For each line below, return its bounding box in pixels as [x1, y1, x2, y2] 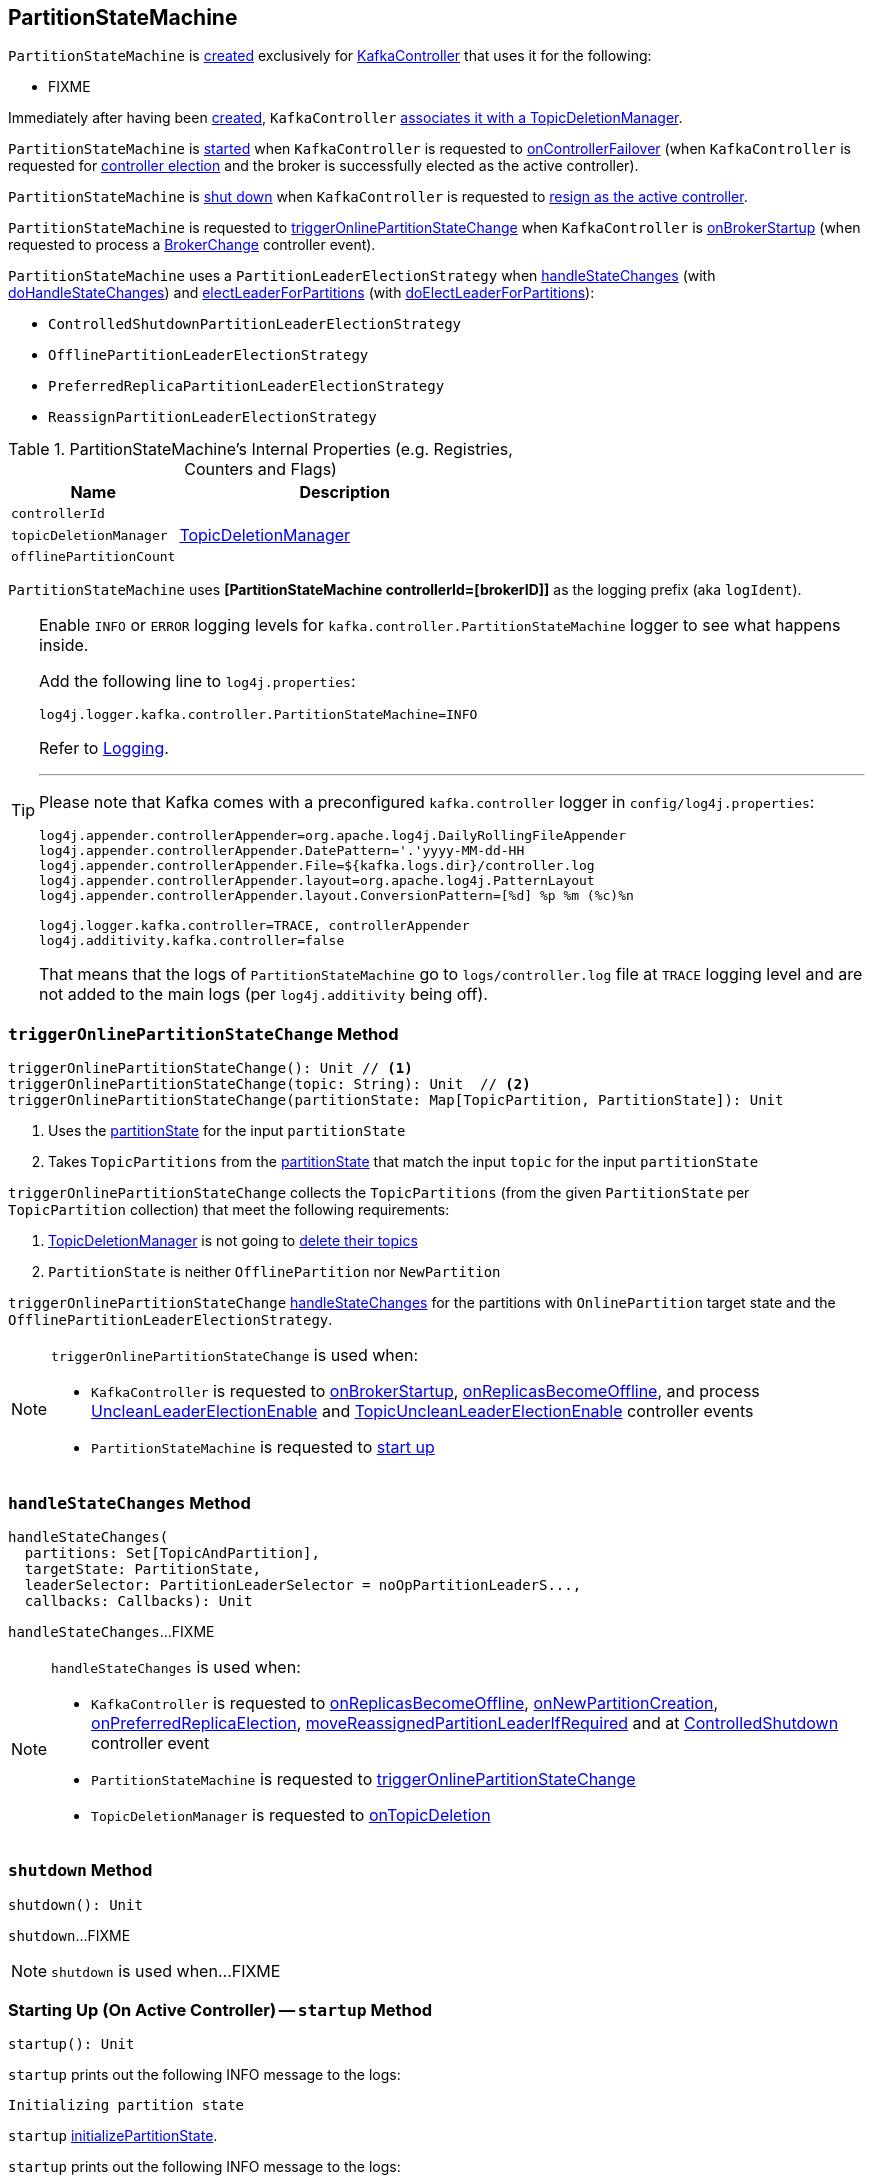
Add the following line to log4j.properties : [39, 671, 356, 692]
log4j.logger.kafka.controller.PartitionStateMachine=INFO [39, 707, 478, 723]
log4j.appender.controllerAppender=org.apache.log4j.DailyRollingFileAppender [39, 828, 626, 844]
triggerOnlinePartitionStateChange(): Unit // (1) [8, 1060, 413, 1077]
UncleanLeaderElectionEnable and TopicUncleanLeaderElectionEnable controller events [91, 1401, 754, 1422]
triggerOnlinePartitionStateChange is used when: [51, 1345, 419, 1366]
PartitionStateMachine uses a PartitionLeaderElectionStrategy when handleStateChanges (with [8, 267, 716, 285]
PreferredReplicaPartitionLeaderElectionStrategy [48, 378, 445, 395]
